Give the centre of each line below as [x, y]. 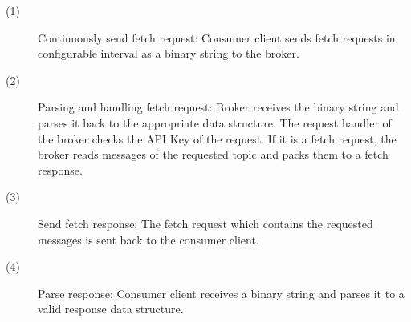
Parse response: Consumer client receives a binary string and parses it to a [221, 293]
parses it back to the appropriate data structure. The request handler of [215, 122]
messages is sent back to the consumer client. [149, 239]
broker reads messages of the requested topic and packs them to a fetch [213, 154]
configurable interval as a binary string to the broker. [169, 53]
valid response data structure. [111, 309]
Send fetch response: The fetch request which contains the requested [205, 223]
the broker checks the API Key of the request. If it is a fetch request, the [217, 138]
